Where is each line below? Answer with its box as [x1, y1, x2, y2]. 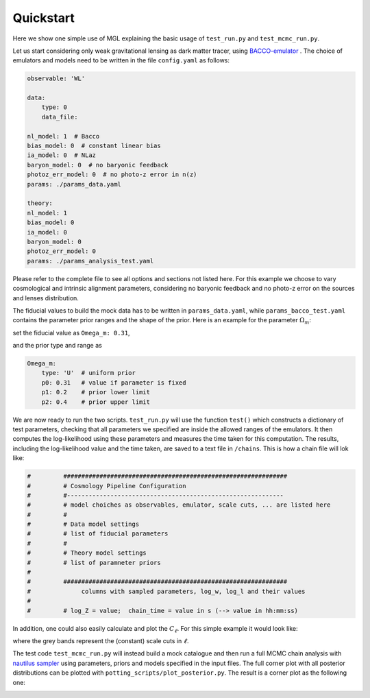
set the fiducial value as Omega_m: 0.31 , [12, 328, 130, 337]
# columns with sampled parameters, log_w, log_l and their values [27, 587, 306, 595]
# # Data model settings [27, 520, 140, 528]
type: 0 [41, 104, 68, 111]
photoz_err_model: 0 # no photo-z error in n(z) [27, 171, 197, 178]
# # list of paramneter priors [27, 559, 161, 566]
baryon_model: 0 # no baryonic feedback [27, 161, 169, 169]
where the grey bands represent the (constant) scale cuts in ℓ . [12, 636, 189, 645]
